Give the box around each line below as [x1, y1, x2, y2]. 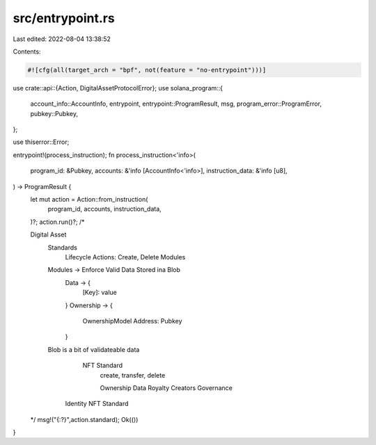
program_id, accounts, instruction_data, [47, 205, 162, 213]
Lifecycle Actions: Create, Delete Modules [65, 252, 186, 261]
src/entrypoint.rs [13, 10, 115, 26]
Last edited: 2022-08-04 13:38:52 [13, 35, 111, 43]
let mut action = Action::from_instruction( [30, 195, 148, 204]
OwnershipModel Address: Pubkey [82, 316, 182, 325]
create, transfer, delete [100, 371, 166, 379]
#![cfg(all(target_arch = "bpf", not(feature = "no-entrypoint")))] [27, 66, 267, 74]
